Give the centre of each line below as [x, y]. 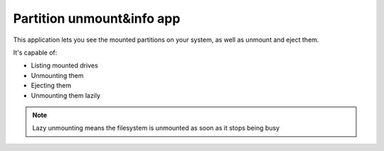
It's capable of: [35, 52]
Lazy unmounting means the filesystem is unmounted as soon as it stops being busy [156, 128]
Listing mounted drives [65, 66]
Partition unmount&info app [97, 18]
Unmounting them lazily [66, 95]
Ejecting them [51, 86]
